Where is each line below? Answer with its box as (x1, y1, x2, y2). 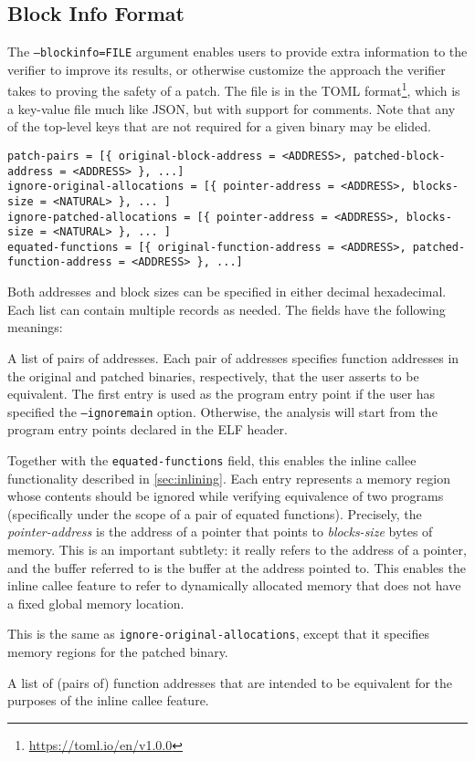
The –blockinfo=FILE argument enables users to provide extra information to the (7, 42, 468, 61)
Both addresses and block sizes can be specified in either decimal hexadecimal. (7, 282, 447, 301)
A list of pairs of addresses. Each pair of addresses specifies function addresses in (7, 348, 459, 367)
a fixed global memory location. (7, 593, 185, 612)
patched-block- (354, 149, 446, 162)
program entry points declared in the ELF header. (7, 420, 288, 439)
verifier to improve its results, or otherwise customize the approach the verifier (7, 59, 446, 78)
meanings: (7, 318, 63, 337)
